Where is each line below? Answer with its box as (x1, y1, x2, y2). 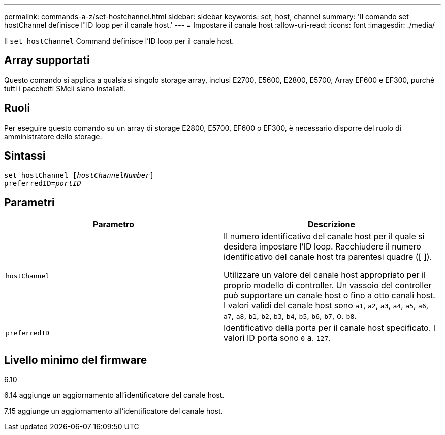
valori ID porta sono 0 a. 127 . (224, 333, 331, 344)
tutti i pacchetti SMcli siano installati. (4, 84, 126, 93)
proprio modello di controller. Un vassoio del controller (224, 280, 432, 291)
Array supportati (4, 54, 90, 67)
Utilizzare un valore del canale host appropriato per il (224, 270, 426, 281)
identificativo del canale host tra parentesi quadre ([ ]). (224, 252, 432, 262)
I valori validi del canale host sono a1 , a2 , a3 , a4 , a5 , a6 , (224, 300, 429, 311)
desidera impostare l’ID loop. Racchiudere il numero (224, 241, 421, 252)
